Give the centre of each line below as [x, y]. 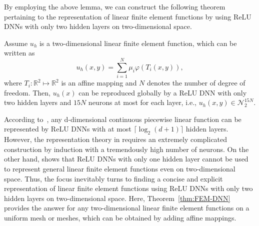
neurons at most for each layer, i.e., [142, 102]
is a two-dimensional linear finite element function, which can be [138, 43]
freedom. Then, [27, 92]
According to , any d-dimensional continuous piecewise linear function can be [123, 119]
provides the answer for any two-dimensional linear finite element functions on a [127, 208]
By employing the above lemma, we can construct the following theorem [115, 6]
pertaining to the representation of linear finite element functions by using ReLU [128, 16]
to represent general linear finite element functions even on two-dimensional [120, 169]
